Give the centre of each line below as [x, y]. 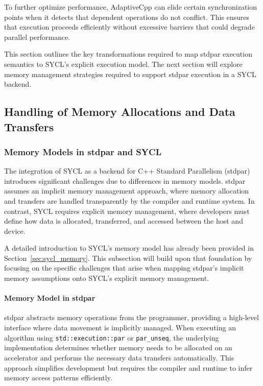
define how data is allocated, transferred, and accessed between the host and [124, 221]
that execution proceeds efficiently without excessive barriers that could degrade [129, 27]
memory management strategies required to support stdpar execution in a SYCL [130, 74]
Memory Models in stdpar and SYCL [83, 151]
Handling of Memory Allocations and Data [120, 112]
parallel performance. [37, 37]
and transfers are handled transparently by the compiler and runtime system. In [129, 200]
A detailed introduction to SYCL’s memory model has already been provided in [129, 248]
